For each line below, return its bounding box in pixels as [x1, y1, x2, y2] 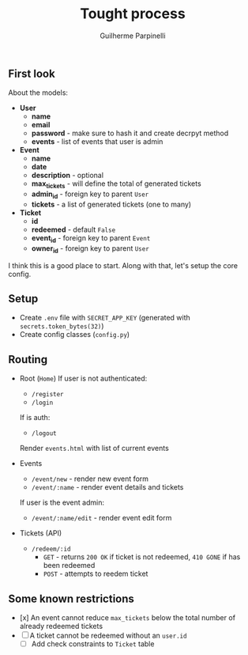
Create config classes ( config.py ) [19, 330, 130, 339]
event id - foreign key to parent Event [31, 233, 151, 244]
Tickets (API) [19, 528, 62, 538]
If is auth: [19, 413, 51, 422]
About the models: [8, 88, 69, 97]
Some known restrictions [8, 592, 134, 605]
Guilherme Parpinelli [100, 31, 166, 40]
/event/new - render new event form [31, 474, 148, 483]
